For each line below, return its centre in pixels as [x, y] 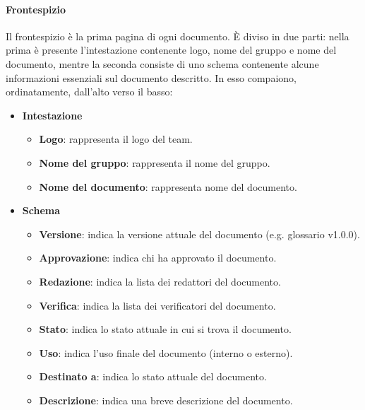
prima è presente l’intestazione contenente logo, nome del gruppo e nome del [171, 50]
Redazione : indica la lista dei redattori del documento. [160, 281]
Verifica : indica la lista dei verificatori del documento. [157, 305]
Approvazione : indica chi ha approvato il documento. [158, 258]
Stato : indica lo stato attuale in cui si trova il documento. [165, 329]
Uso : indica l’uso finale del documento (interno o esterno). [166, 352]
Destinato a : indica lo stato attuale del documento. [153, 376]
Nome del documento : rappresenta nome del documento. [168, 186]
